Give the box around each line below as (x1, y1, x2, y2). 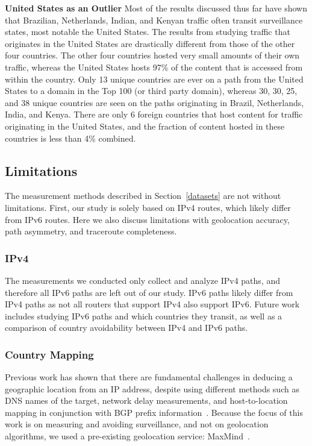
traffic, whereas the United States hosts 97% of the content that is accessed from (5, 60, 303, 73)
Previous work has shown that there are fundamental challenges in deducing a (5, 371, 293, 383)
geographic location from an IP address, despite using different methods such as (5, 382, 299, 395)
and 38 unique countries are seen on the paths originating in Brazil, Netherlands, (5, 96, 304, 108)
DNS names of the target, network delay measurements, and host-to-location (5, 394, 288, 407)
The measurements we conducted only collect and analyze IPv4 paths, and (5, 274, 280, 286)
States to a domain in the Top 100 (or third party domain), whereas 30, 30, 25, (5, 84, 298, 97)
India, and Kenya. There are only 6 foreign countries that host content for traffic (5, 108, 303, 121)
